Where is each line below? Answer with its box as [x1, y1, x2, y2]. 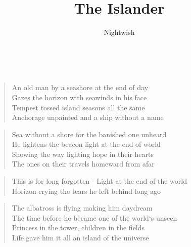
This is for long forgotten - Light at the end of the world [12, 176, 187, 186]
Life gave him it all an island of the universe [12, 232, 149, 243]
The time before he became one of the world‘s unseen [12, 212, 177, 223]
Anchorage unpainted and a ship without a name [12, 112, 164, 122]
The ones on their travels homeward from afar [12, 158, 155, 169]
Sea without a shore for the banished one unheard [12, 129, 167, 139]
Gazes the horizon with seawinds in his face [12, 92, 147, 102]
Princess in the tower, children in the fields [12, 222, 145, 233]
